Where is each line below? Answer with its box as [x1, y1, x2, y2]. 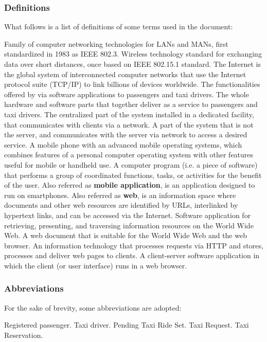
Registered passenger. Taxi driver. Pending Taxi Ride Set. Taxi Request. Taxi [4, 319, 249, 330]
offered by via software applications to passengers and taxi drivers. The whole [4, 88, 249, 99]
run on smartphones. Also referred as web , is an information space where [4, 189, 236, 200]
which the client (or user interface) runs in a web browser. [4, 260, 187, 271]
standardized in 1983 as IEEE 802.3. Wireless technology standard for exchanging [4, 48, 262, 59]
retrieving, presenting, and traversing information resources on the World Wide [4, 220, 254, 230]
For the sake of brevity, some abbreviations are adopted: [4, 302, 182, 313]
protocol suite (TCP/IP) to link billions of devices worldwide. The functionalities [4, 79, 260, 89]
